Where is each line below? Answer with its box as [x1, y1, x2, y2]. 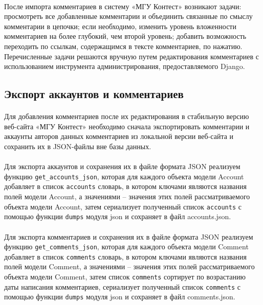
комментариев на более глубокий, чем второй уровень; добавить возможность [4, 31, 247, 41]
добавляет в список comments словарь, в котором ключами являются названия [4, 251, 247, 262]
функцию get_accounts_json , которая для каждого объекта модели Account [4, 171, 244, 181]
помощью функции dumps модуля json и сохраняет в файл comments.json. [4, 291, 235, 302]
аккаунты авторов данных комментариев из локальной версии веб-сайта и [4, 131, 234, 142]
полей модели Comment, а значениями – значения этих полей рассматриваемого [4, 261, 255, 272]
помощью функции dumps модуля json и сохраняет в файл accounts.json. [4, 211, 231, 222]
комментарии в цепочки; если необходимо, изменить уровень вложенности [4, 20, 236, 31]
